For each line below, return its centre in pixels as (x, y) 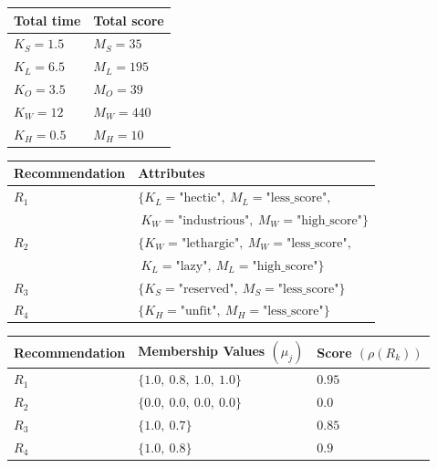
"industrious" (213, 221)
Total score (129, 20)
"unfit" (198, 312)
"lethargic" (210, 243)
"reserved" (206, 289)
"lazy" (192, 266)
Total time (47, 20)
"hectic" (200, 198)
